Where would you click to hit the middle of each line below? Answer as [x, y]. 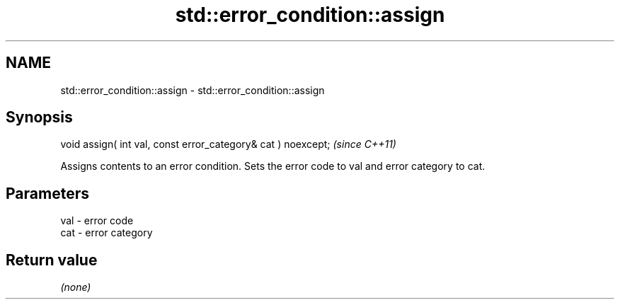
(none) [76, 287]
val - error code [97, 221]
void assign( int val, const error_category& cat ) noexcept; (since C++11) [228, 144]
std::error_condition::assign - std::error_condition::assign [193, 90]
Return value [52, 260]
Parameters [47, 193]
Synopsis [39, 117]
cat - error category [107, 233]
